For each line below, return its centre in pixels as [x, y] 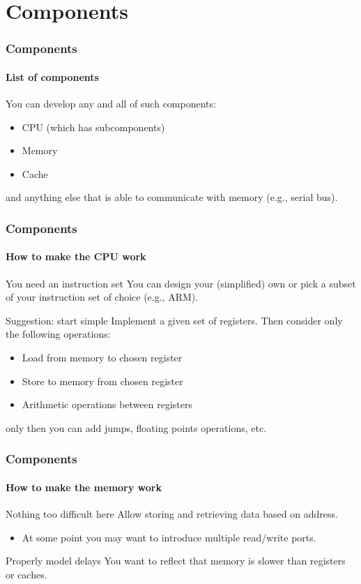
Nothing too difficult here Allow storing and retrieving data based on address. [172, 514]
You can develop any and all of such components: [111, 104]
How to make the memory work [84, 487]
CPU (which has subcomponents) [93, 127]
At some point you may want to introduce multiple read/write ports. [169, 537]
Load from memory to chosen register [102, 357]
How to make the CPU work [76, 256]
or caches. [26, 574]
